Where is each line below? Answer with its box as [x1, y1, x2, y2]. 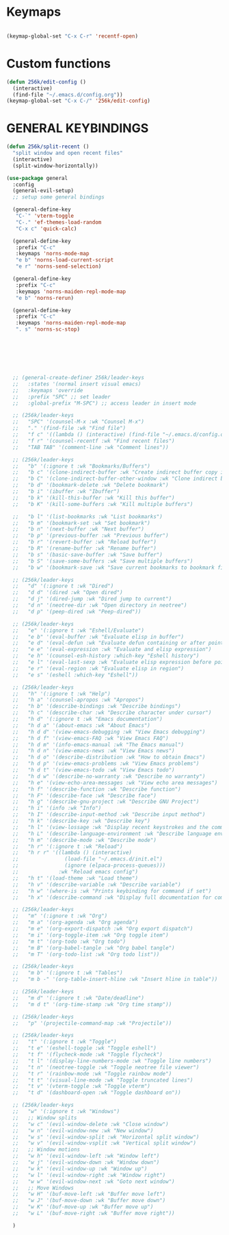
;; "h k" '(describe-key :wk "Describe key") [12, 817, 151, 825]
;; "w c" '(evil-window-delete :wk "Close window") [12, 1121, 169, 1128]
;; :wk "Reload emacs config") [12, 869, 138, 876]
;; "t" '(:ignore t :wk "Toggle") [12, 1039, 117, 1045]
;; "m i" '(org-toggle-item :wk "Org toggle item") [12, 932, 169, 939]
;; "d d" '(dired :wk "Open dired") [12, 589, 124, 596]
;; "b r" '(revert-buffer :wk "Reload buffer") [12, 539, 157, 546]
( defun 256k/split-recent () [6, 143, 90, 151]
